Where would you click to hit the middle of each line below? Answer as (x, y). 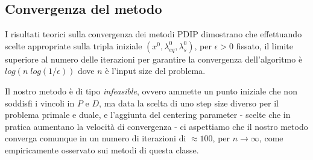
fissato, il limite (264, 45)
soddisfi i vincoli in (40, 103)
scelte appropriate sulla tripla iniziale (74, 45)
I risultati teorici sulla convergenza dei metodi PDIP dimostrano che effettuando (153, 34)
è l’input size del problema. (155, 71)
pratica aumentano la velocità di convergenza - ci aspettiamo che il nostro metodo (156, 126)
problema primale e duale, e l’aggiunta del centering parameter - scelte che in (148, 115)
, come (271, 138)
